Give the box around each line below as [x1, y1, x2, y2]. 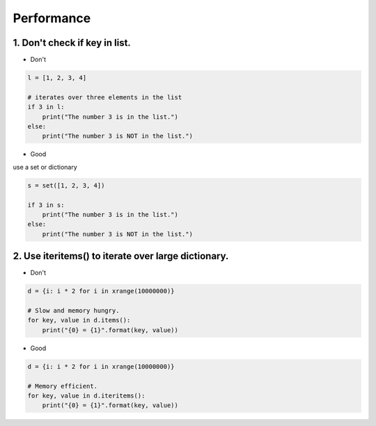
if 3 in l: [27, 103, 65, 111]
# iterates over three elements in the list [27, 93, 182, 101]
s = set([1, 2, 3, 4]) [27, 181, 105, 189]
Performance [13, 10, 91, 26]
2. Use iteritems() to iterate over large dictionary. [13, 250, 229, 262]
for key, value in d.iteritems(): [27, 391, 146, 400]
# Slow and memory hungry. [27, 306, 120, 314]
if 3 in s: [27, 201, 65, 208]
